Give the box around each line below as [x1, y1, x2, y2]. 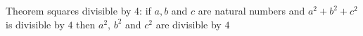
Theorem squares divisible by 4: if [6, 3, 151, 17]
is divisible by [6, 17, 65, 31]
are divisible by [155, 17, 222, 31]
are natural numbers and [198, 3, 305, 17]
